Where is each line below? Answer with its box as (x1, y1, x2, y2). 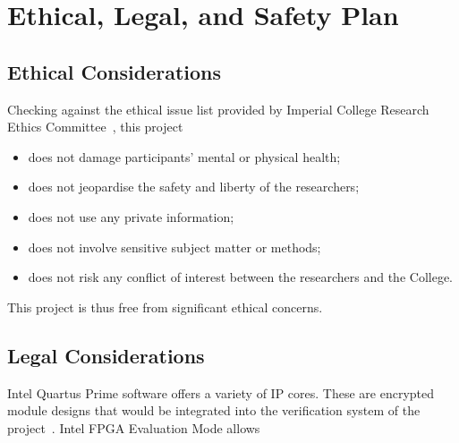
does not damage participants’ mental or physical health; (28, 147, 341, 166)
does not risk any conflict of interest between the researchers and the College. (28, 268, 453, 286)
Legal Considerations (7, 341, 205, 369)
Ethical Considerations (7, 57, 222, 85)
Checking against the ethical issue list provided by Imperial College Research (7, 99, 429, 118)
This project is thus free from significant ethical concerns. (7, 297, 323, 316)
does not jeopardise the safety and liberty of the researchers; (28, 177, 360, 196)
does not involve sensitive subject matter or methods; (28, 237, 321, 256)
